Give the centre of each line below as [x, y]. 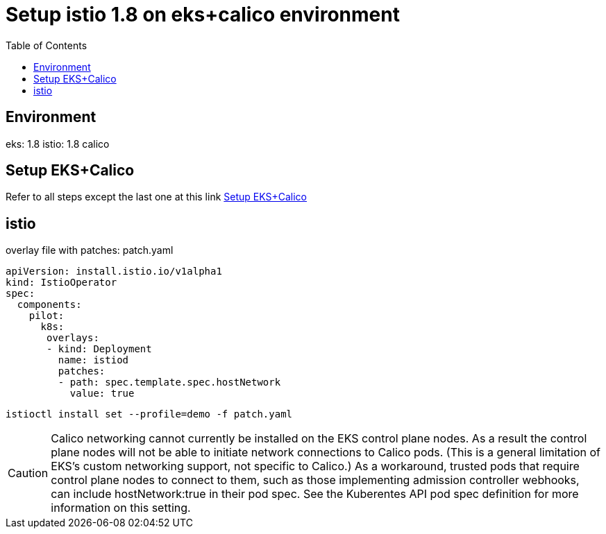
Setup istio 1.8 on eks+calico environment [203, 15]
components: [49, 305]
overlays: [73, 338]
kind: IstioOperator [61, 283]
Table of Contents [47, 45]
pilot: [47, 316]
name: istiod [93, 360]
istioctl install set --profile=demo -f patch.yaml [149, 414]
